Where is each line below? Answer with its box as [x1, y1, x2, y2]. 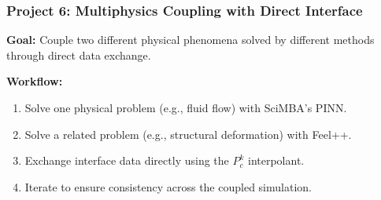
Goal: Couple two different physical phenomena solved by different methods [6, 31, 375, 48]
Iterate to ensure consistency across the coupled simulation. [24, 178, 312, 195]
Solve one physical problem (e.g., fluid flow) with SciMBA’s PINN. [24, 100, 347, 115]
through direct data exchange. [6, 46, 151, 63]
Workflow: [6, 73, 63, 89]
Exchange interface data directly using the [24, 152, 229, 169]
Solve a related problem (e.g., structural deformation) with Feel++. [24, 125, 352, 142]
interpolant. [247, 152, 305, 169]
